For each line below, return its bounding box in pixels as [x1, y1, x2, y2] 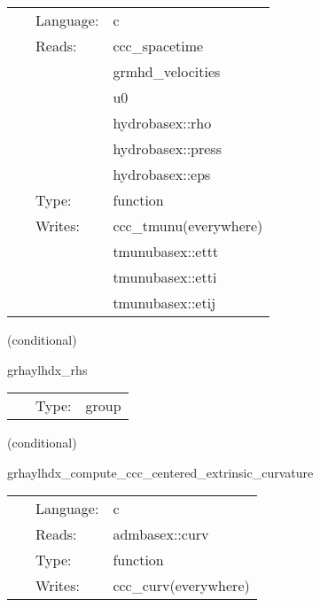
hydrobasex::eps [113, 164, 211, 184]
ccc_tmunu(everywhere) [113, 215, 263, 236]
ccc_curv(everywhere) [113, 575, 250, 596]
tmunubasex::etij [113, 292, 216, 313]
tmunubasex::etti [113, 267, 217, 287]
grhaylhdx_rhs [7, 360, 88, 378]
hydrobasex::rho [113, 113, 212, 133]
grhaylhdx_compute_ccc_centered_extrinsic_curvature [7, 463, 314, 481]
